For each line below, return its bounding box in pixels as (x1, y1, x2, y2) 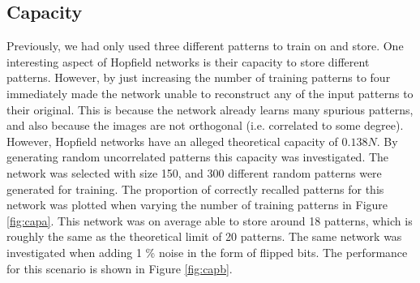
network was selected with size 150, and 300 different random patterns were (6, 164, 382, 181)
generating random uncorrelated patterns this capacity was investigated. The (6, 148, 389, 165)
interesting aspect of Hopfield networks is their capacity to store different (6, 53, 370, 70)
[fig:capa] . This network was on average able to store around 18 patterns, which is (6, 212, 413, 229)
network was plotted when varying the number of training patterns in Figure (6, 196, 388, 213)
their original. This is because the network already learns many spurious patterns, (6, 101, 414, 118)
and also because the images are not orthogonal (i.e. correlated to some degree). (6, 117, 404, 134)
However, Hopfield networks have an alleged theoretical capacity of (6, 132, 338, 149)
